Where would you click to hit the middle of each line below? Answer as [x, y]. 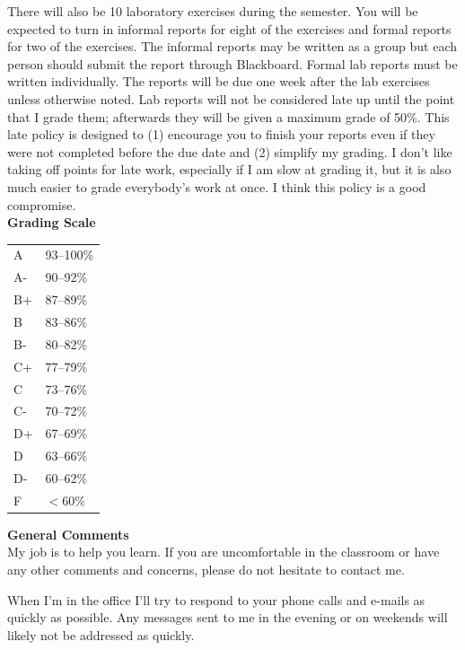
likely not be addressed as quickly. [101, 634]
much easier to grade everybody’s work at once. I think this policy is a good [217, 186]
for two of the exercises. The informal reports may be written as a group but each [232, 46]
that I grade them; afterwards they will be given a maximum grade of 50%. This [228, 116]
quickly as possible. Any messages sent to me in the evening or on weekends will [228, 617]
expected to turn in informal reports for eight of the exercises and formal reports [229, 28]
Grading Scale [52, 222]
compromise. [42, 204]
